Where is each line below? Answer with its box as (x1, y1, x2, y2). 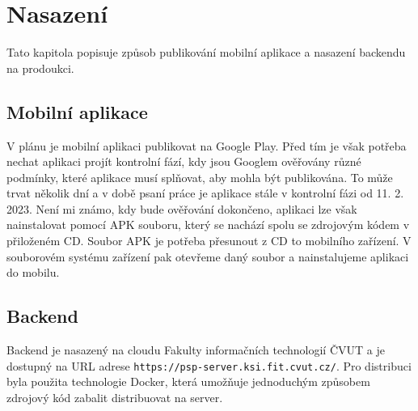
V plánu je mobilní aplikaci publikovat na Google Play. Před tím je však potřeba (6, 137, 407, 154)
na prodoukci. (6, 59, 74, 76)
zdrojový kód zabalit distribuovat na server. (6, 388, 223, 405)
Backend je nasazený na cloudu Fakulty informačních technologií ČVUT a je (6, 341, 385, 358)
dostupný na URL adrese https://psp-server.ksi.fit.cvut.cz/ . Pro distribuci (6, 357, 412, 374)
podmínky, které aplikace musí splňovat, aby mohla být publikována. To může (6, 168, 393, 185)
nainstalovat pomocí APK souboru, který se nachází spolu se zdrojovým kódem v (6, 216, 410, 233)
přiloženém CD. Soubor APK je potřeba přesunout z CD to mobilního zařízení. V (6, 232, 412, 249)
